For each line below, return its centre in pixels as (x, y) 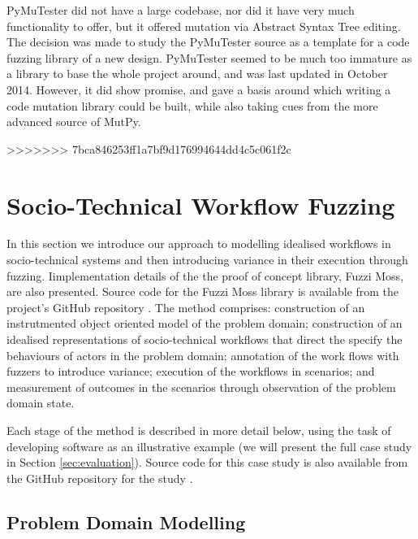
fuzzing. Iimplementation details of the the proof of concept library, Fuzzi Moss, (205, 275)
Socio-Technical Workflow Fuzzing (201, 204)
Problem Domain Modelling (126, 522)
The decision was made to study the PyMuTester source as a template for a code (208, 42)
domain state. (41, 403)
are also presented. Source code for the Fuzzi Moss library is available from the (203, 291)
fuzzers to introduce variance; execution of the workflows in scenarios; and (191, 371)
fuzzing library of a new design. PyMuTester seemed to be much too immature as (209, 57)
